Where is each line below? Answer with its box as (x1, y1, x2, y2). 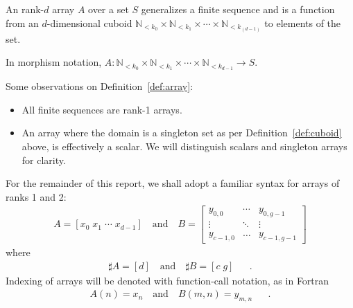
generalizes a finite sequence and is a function (141, 2, 335, 16)
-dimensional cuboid (46, 15, 132, 30)
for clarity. (21, 152, 66, 167)
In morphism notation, (6, 55, 102, 69)
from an (6, 15, 39, 30)
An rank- (6, 2, 44, 16)
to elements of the (264, 15, 341, 30)
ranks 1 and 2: (6, 189, 67, 203)
